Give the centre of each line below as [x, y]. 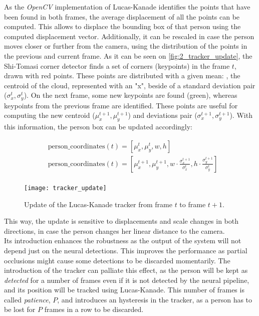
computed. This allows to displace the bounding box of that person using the [122, 26]
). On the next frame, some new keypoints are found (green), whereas [131, 95]
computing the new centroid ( [50, 115]
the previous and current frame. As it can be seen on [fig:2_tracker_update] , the [128, 55]
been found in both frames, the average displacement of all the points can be [122, 16]
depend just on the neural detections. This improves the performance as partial [126, 250]
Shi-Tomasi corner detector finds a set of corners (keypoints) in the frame [117, 65]
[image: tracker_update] [65, 188]
